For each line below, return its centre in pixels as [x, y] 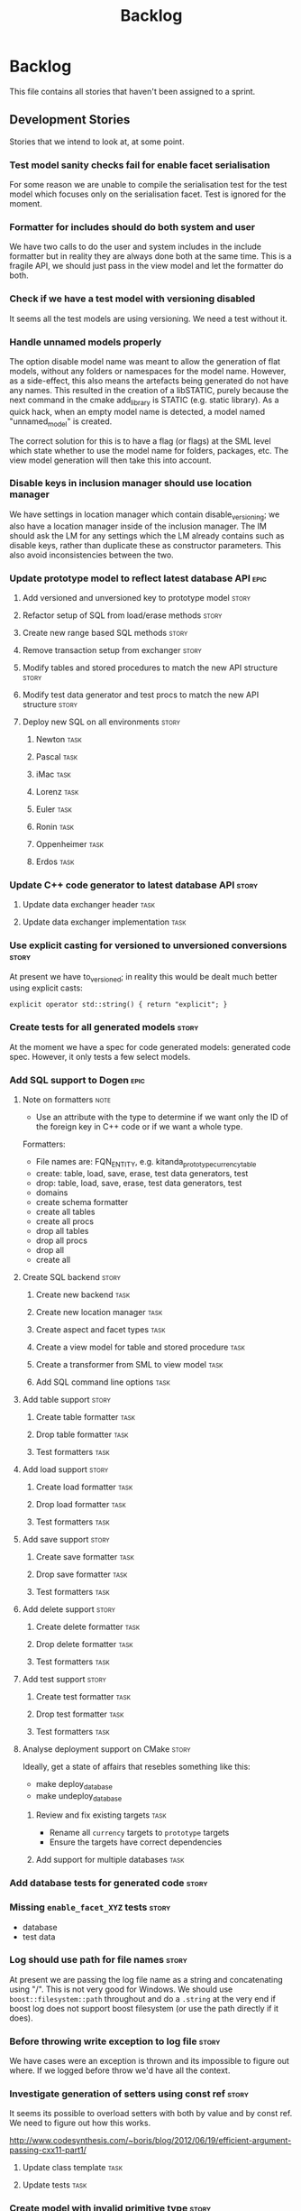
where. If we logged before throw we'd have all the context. [120, 2070]
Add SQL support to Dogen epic [78, 1080]
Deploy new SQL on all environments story [101, 722]
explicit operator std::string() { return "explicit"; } [119, 1005]
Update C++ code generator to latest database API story [134, 885]
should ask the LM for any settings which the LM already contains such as [147, 535]
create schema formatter [82, 1202]
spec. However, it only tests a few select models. [100, 1056]
